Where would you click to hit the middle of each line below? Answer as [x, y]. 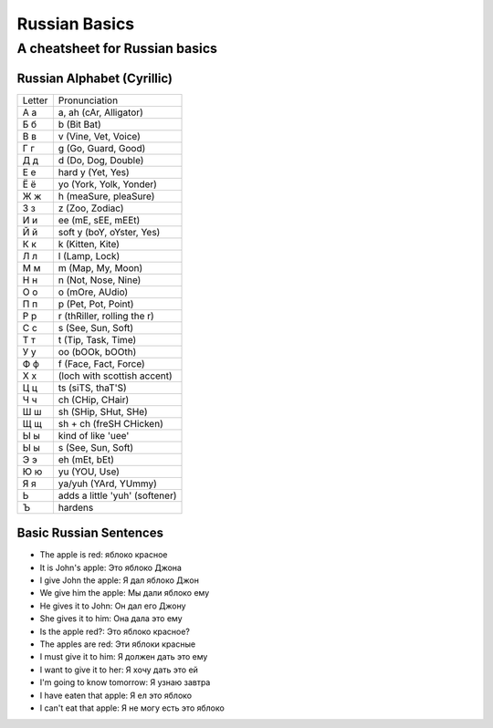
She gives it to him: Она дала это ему [111, 619]
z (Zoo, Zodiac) [91, 208]
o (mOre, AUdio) [93, 292]
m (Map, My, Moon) [100, 267]
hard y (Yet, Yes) [94, 172]
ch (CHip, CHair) [94, 400]
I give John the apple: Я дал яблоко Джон [120, 580]
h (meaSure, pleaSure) [106, 196]
